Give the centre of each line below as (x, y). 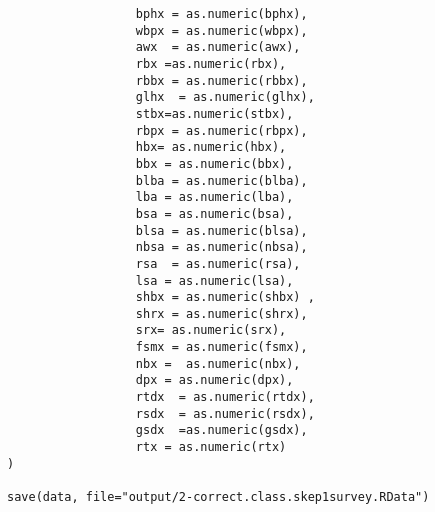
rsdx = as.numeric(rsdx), (225, 413)
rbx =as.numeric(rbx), (211, 63)
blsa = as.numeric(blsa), (221, 230)
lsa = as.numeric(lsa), (214, 280)
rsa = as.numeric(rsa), (218, 263)
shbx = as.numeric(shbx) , (225, 297)
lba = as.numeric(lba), (214, 197)
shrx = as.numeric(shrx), (221, 313)
